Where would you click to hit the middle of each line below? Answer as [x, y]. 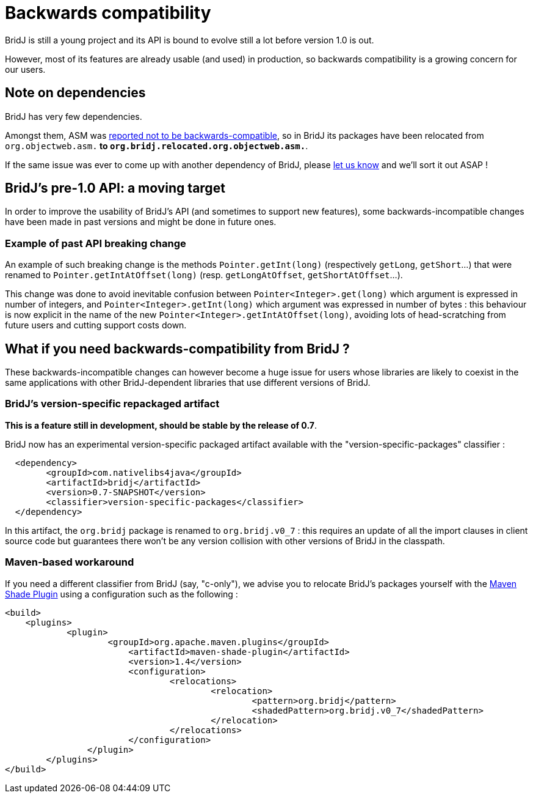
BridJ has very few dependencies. [74, 116]
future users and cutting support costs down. [96, 325]
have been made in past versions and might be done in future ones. [141, 222]
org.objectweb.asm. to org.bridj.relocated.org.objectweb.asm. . [157, 146]
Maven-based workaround [70, 562]
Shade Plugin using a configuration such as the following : [121, 594]
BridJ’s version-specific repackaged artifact [112, 404]
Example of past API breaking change [96, 243]
